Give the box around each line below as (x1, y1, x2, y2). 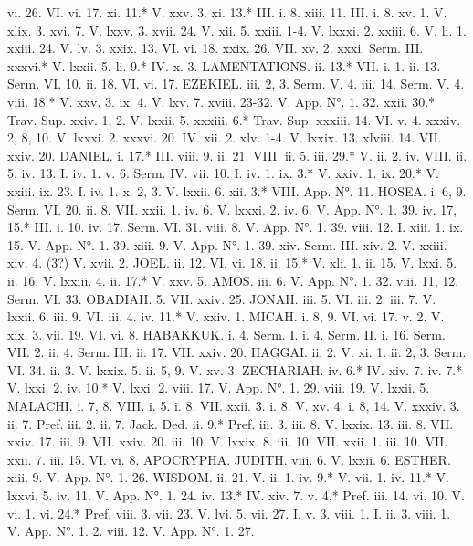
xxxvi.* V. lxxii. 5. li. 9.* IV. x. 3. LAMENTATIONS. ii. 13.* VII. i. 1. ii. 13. (7, 56, 441, 75)
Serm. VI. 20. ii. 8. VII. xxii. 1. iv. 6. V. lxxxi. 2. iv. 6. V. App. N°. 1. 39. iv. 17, (7, 199, 457, 218)
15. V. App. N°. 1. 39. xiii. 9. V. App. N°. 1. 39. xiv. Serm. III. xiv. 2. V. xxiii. (7, 235, 447, 254)
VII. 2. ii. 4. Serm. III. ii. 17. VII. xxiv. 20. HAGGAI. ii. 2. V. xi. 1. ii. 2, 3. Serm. (7, 342, 467, 362)
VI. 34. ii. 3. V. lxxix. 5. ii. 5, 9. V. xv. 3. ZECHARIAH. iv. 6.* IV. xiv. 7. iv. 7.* (7, 360, 463, 379)
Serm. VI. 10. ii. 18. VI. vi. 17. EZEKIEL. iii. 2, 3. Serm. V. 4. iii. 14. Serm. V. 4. (7, 74, 465, 93)
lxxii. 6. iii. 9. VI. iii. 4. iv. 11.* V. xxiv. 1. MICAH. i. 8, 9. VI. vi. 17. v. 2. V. (7, 307, 445, 326)
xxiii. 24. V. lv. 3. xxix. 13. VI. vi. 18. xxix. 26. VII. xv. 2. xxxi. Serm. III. (7, 38, 424, 58)
